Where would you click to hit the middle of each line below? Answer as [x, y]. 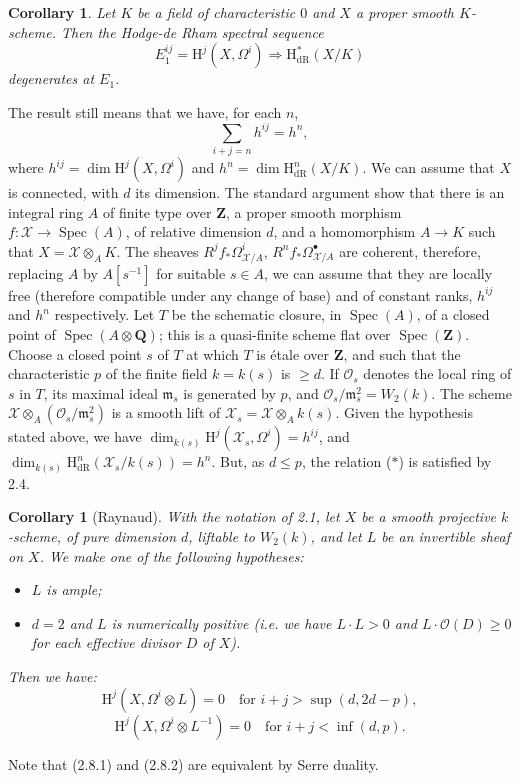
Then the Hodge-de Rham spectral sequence [192, 31]
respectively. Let [104, 314]
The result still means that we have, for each [145, 111]
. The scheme [471, 392]
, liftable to [221, 535]
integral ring [46, 211]
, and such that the [402, 353]
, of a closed [453, 314]
